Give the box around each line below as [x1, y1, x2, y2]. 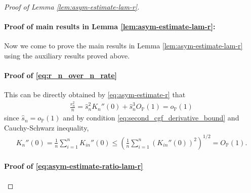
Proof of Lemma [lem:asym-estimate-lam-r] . [4, 2, 140, 12]
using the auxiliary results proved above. [4, 50, 130, 60]
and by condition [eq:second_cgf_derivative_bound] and [63, 112, 239, 123]
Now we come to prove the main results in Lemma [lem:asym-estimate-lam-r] [4, 40, 243, 51]
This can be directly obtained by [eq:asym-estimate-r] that [4, 89, 186, 100]
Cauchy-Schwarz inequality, [4, 122, 89, 133]
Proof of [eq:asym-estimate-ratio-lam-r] [4, 161, 143, 171]
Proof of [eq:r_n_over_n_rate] [4, 70, 117, 81]
